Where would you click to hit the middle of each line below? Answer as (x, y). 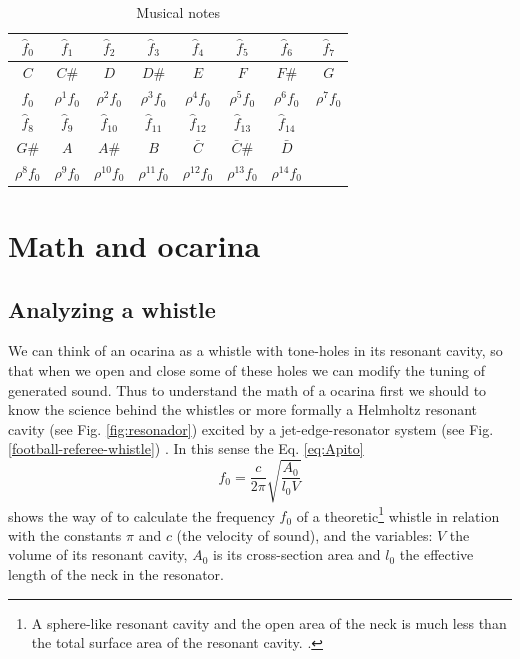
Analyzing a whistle (112, 308)
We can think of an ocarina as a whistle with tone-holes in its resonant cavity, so (255, 350)
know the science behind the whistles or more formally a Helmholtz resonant (243, 409)
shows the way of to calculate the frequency (141, 515)
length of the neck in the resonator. (116, 574)
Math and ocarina (134, 245)
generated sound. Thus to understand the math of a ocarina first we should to (247, 389)
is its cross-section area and (296, 554)
